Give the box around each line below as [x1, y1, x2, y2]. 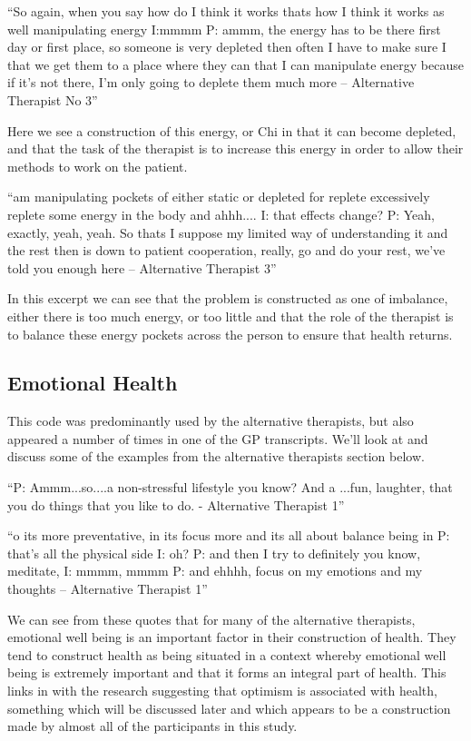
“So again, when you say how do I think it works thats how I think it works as [7, 2, 445, 20]
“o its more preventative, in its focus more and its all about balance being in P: [7, 526, 450, 545]
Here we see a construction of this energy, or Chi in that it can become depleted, [7, 121, 456, 140]
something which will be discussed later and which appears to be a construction [7, 698, 451, 717]
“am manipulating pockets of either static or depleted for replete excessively [7, 187, 430, 206]
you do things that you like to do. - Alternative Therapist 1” [7, 495, 345, 514]
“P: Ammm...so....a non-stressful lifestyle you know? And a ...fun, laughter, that [7, 478, 453, 497]
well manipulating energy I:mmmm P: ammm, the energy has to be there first [7, 19, 441, 38]
